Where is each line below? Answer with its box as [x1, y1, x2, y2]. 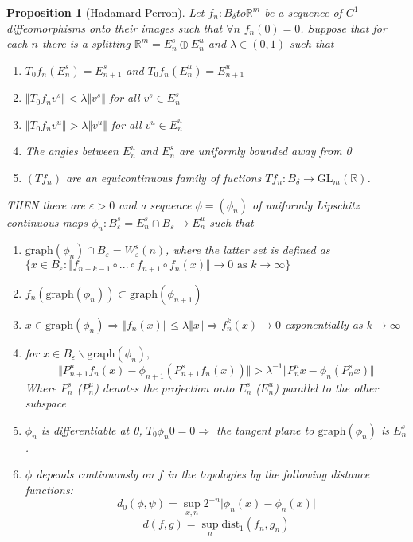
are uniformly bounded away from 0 [179, 142, 352, 159]
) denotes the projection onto [94, 379, 235, 396]
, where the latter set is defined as [166, 241, 330, 258]
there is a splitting [41, 35, 131, 52]
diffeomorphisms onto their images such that [6, 19, 223, 36]
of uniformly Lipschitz [252, 196, 360, 213]
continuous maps [6, 213, 88, 230]
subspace [25, 395, 66, 411]
